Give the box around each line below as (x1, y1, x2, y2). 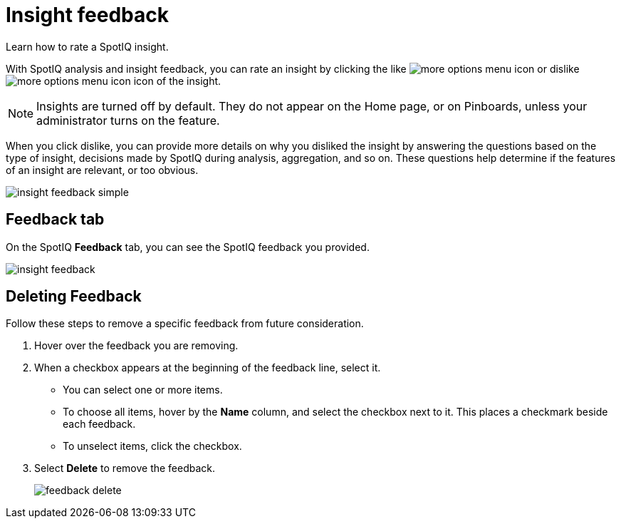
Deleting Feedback (6, 287, 142, 306)
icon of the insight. (133, 74, 221, 87)
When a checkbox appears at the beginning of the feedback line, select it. (34, 361, 381, 374)
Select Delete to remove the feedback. (34, 462, 216, 475)
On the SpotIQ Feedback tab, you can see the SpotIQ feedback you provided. (6, 240, 370, 253)
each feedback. (63, 418, 136, 431)
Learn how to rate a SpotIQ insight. (6, 40, 169, 53)
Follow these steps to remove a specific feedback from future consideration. (6, 317, 364, 330)
